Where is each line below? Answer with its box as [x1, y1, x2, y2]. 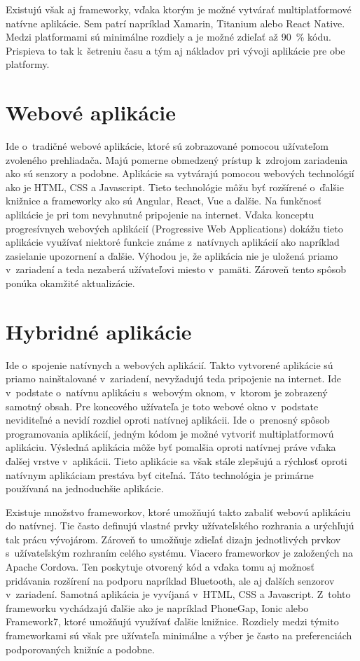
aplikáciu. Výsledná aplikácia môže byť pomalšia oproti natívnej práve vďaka [6, 440, 336, 454]
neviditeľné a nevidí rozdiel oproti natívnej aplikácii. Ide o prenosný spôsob [6, 412, 330, 427]
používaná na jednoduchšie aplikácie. [6, 481, 164, 496]
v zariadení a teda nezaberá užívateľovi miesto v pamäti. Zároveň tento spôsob [6, 262, 347, 277]
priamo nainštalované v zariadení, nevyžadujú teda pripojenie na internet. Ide [6, 371, 342, 386]
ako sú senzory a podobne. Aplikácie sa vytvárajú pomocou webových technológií [6, 166, 354, 181]
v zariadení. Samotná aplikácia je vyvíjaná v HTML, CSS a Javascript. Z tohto [6, 587, 351, 601]
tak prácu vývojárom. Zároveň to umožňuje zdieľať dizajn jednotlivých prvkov [6, 531, 341, 546]
